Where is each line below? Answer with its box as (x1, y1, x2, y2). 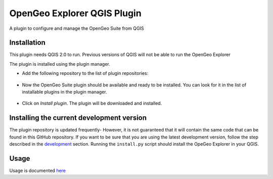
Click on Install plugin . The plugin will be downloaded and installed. (22, 100, 162, 106)
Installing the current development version (9, 114, 147, 122)
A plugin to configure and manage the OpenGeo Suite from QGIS (9, 25, 144, 31)
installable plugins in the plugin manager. (22, 89, 107, 95)
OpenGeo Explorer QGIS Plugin (9, 8, 142, 19)
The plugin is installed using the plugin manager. (9, 61, 111, 67)
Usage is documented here (9, 167, 66, 173)
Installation (9, 38, 45, 47)
